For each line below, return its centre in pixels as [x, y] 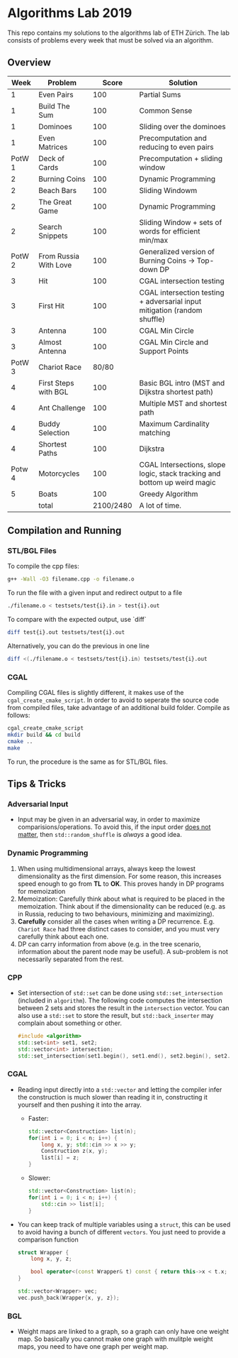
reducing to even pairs [176, 147]
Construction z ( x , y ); [75, 1151]
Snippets [53, 236]
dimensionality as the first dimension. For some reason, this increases [119, 876]
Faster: [38, 1118]
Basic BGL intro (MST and [182, 383]
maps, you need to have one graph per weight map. [93, 1347]
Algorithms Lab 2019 [70, 13]
